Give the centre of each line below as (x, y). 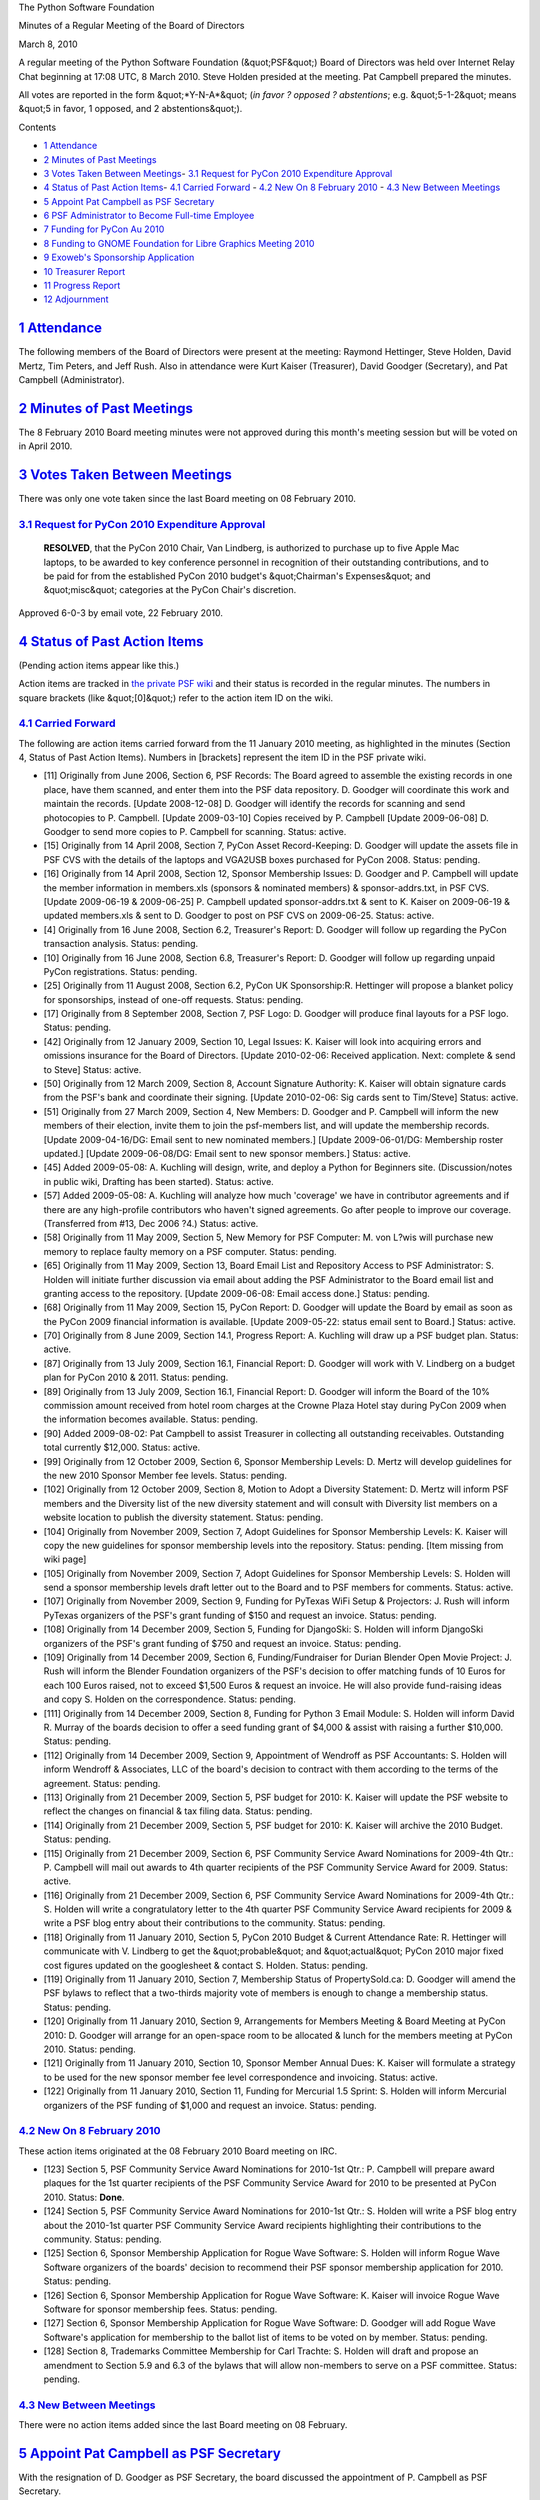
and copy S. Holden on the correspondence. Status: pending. (170, 1699)
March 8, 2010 (48, 44)
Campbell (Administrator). (71, 380)
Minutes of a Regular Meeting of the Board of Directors (131, 26)
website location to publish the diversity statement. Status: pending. (183, 1517)
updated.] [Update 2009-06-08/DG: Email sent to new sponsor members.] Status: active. (227, 1153)
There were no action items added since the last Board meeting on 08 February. (183, 2425)
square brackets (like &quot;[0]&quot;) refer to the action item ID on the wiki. (176, 697)
